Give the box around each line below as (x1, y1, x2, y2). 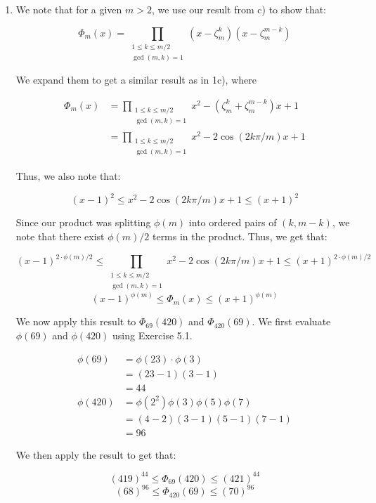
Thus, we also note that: (15, 169, 121, 183)
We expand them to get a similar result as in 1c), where (15, 72, 257, 87)
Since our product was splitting (15, 215, 151, 230)
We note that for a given (15, 2, 122, 16)
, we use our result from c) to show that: (151, 2, 327, 16)
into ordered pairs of (188, 215, 277, 230)
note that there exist (15, 229, 105, 244)
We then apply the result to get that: (15, 447, 176, 462)
